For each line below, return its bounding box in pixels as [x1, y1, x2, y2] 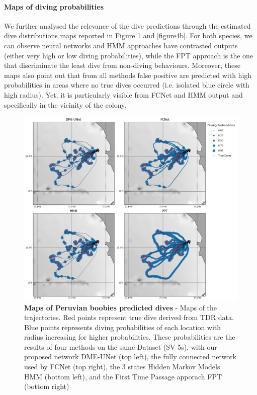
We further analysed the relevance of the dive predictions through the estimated [4, 20, 251, 31]
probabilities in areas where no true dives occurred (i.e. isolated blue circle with [4, 80, 249, 90]
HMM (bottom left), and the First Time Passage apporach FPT [24, 371, 222, 381]
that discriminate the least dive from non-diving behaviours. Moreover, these [4, 60, 240, 70]
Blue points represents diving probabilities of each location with [24, 322, 221, 332]
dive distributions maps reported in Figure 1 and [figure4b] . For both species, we [4, 30, 252, 41]
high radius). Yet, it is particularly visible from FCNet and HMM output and [4, 89, 243, 100]
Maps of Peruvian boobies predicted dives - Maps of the [24, 302, 217, 312]
